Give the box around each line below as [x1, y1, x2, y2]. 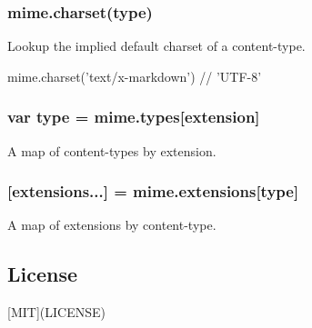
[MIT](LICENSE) [7, 303, 106, 322]
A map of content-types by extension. [7, 141, 216, 160]
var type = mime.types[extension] [7, 105, 260, 128]
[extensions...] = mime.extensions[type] [7, 180, 299, 203]
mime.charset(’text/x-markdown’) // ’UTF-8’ [7, 66, 262, 85]
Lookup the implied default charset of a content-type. [7, 36, 306, 55]
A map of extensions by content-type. [7, 215, 216, 234]
